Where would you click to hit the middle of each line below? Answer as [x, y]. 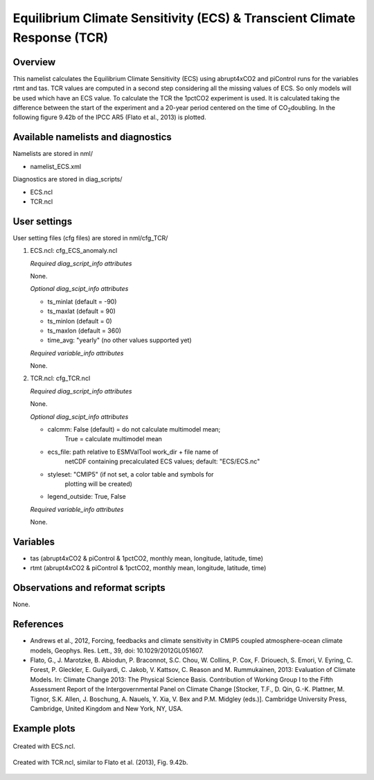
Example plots [44, 728]
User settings [43, 221]
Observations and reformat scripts [89, 588]
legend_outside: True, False [87, 497]
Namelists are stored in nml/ [53, 154]
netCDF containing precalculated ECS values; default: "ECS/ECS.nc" [162, 461]
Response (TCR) [61, 37]
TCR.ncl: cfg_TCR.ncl [60, 378]
